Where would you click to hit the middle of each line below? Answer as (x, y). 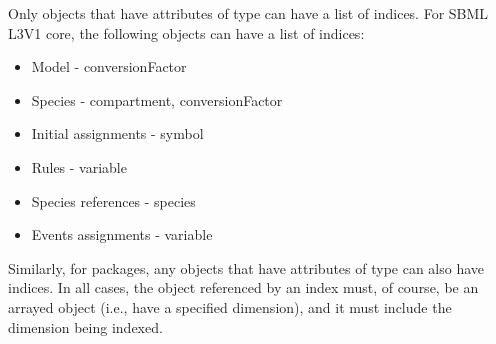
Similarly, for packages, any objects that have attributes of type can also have (246, 267)
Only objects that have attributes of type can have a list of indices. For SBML (248, 13)
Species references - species (113, 200)
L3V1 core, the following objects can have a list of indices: (186, 32)
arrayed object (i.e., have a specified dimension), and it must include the (230, 306)
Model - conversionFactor (109, 66)
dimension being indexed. (85, 326)
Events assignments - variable (122, 234)
